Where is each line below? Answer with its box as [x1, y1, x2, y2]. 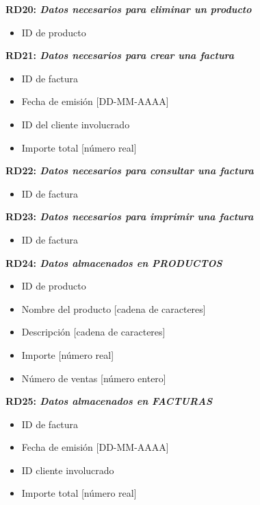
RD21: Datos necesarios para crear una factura [5, 48, 235, 62]
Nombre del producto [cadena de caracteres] [21, 301, 206, 316]
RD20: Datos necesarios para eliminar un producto [5, 2, 252, 16]
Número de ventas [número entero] [21, 371, 166, 385]
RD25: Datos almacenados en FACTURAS [5, 394, 213, 408]
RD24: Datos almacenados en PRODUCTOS [5, 255, 222, 270]
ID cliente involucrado [21, 462, 114, 477]
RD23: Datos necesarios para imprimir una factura [5, 209, 254, 224]
